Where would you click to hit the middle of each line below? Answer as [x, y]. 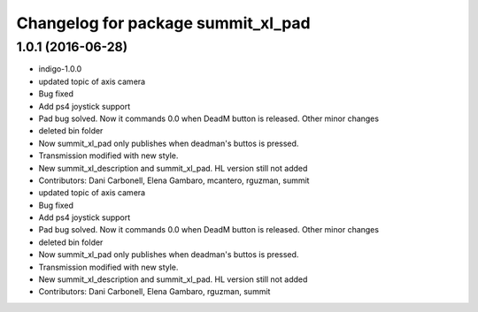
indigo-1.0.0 [60, 69]
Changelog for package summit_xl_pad [164, 23]
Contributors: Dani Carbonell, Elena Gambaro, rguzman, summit [154, 292]
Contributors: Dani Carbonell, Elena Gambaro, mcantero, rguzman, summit [174, 180]
